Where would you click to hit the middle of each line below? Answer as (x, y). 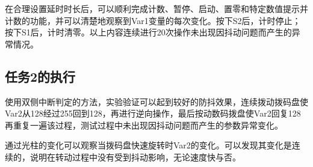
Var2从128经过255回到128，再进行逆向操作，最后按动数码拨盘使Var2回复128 (153, 113)
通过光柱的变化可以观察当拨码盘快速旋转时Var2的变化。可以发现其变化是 (148, 145)
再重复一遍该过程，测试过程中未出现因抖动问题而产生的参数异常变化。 (144, 125)
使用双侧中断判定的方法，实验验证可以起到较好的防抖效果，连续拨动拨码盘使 (156, 101)
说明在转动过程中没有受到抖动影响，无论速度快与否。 (135, 156)
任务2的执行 (40, 76)
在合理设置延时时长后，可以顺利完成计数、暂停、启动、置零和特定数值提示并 (156, 8)
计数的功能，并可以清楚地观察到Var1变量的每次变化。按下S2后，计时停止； (153, 20)
